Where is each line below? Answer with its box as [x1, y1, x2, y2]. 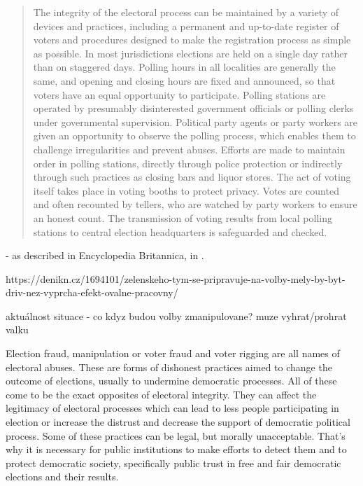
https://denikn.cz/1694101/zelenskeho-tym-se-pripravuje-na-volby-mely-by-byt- [6, 271, 346, 286]
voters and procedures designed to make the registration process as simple [33, 32, 351, 47]
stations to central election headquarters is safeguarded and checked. [33, 224, 327, 239]
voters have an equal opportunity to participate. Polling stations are [33, 87, 326, 102]
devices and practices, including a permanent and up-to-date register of [33, 18, 339, 33]
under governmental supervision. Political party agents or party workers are [33, 114, 358, 129]
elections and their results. [6, 469, 119, 484]
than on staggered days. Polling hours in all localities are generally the [33, 60, 336, 74]
